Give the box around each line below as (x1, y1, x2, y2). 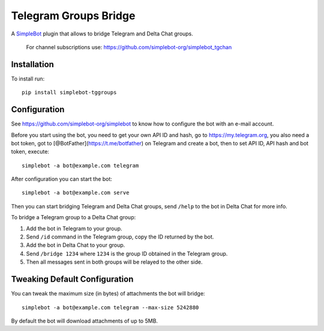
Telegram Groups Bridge (11, 9, 136, 22)
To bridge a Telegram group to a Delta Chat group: (11, 214, 136, 221)
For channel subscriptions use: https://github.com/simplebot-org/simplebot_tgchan (26, 43, 232, 50)
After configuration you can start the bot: (11, 175, 112, 183)
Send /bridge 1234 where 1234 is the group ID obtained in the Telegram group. (26, 250, 228, 257)
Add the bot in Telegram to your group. (26, 225, 122, 232)
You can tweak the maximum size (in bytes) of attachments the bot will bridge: (11, 290, 205, 297)
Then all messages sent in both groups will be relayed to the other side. (26, 258, 203, 266)
